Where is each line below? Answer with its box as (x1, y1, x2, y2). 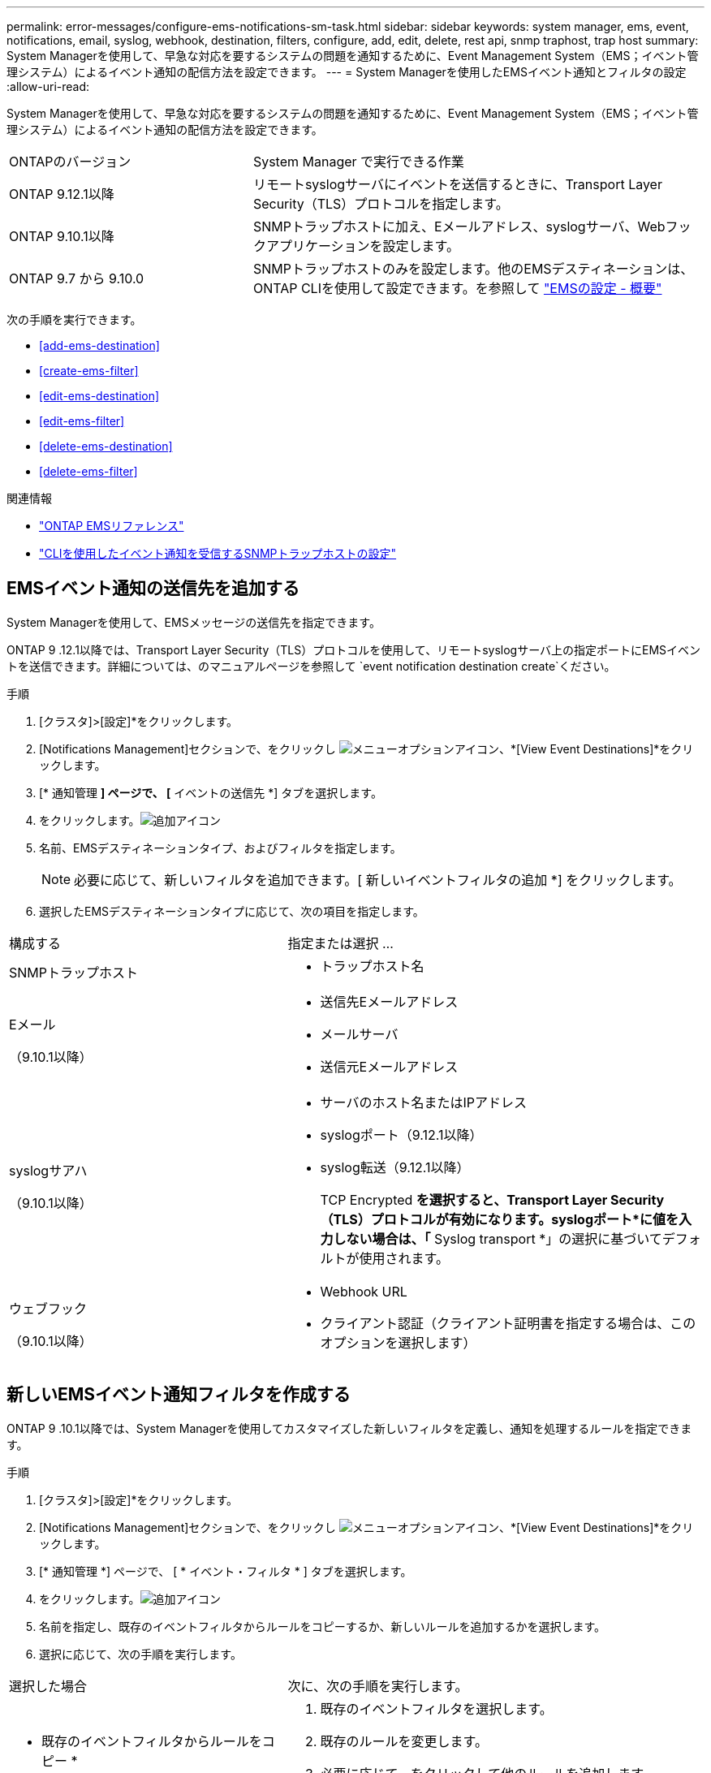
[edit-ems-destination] (39, 389, 160, 403)
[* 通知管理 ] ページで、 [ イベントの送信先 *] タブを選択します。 (39, 785, 382, 800)
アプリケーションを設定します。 (265, 238, 459, 254)
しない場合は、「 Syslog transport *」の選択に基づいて (333, 1230, 662, 1247)
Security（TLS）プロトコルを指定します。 (252, 196, 509, 212)
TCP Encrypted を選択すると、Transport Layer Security (320, 1191, 665, 1208)
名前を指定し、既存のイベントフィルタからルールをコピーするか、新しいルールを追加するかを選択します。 (39, 1619, 606, 1633)
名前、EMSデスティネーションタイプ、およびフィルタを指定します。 (39, 840, 402, 855)
